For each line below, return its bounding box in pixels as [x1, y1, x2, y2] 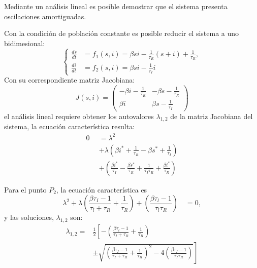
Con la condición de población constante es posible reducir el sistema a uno [4, 28, 239, 39]
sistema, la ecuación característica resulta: [4, 121, 135, 132]
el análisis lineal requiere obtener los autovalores [4, 110, 154, 121]
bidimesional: [4, 37, 45, 48]
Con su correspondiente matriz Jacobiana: [4, 74, 135, 85]
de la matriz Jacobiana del [170, 110, 253, 121]
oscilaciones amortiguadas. [4, 11, 86, 21]
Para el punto [4, 184, 47, 195]
